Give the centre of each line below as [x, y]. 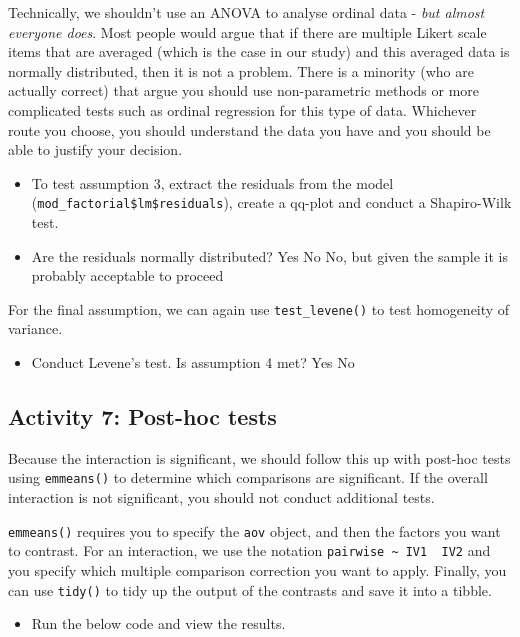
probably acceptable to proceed [127, 275]
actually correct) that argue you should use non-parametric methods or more [244, 90]
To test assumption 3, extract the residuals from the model [212, 182]
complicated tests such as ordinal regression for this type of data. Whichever [242, 109]
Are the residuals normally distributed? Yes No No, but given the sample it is [270, 255]
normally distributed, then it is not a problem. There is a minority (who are [241, 70]
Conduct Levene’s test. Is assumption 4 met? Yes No [193, 362]
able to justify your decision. [95, 149]
